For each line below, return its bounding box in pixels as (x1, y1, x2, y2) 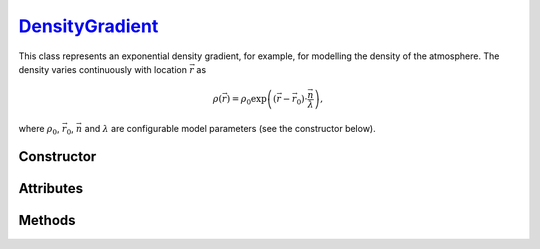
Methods (18, 212, 76, 229)
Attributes (18, 180, 84, 197)
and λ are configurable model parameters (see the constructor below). (84, 122, 376, 134)
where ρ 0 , (18, 122, 60, 137)
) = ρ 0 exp (226, 93, 267, 107)
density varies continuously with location (18, 63, 187, 75)
